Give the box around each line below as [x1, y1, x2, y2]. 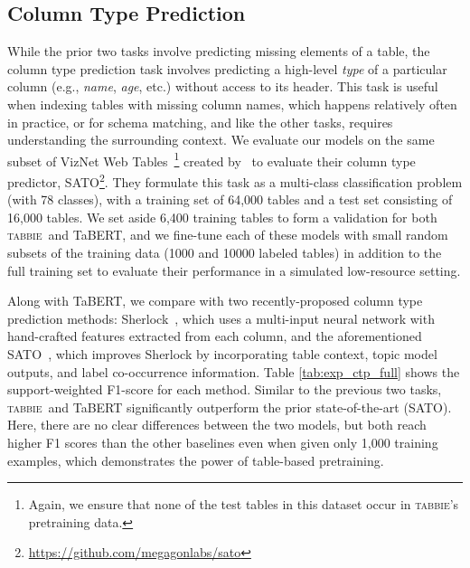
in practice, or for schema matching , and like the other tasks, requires [7, 112, 393, 131]
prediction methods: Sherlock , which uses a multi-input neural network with [7, 308, 435, 327]
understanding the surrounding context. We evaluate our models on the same [7, 130, 435, 149]
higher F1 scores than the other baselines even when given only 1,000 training [7, 432, 438, 451]
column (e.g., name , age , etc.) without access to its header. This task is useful [7, 77, 438, 96]
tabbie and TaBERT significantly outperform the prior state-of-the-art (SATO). [7, 397, 452, 416]
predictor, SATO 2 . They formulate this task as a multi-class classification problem [7, 170, 463, 191]
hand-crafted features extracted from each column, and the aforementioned [7, 327, 422, 346]
